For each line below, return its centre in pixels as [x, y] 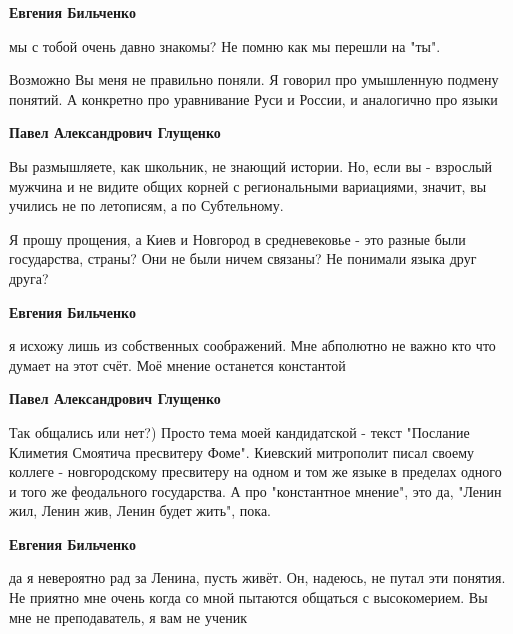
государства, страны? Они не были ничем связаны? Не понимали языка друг [243, 258]
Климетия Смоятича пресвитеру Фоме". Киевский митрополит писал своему [242, 451]
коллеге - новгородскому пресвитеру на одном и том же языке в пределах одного [255, 471]
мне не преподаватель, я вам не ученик [128, 616]
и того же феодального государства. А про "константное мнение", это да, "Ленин [255, 490]
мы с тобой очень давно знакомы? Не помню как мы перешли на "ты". [225, 45]
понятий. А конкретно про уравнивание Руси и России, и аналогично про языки [253, 98]
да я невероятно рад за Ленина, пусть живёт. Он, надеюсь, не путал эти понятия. [257, 577]
